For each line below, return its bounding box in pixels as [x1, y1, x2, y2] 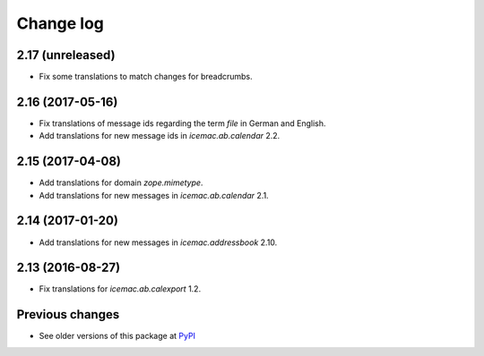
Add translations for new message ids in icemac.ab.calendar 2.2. [39, 131, 281, 141]
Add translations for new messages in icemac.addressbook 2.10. [39, 237, 278, 248]
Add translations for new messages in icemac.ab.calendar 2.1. [39, 190, 269, 200]
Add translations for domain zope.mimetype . [39, 177, 203, 188]
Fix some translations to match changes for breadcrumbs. [39, 72, 253, 82]
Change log [16, 13, 105, 33]
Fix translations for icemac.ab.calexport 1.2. [39, 284, 202, 294]
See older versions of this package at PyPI [39, 331, 196, 342]
